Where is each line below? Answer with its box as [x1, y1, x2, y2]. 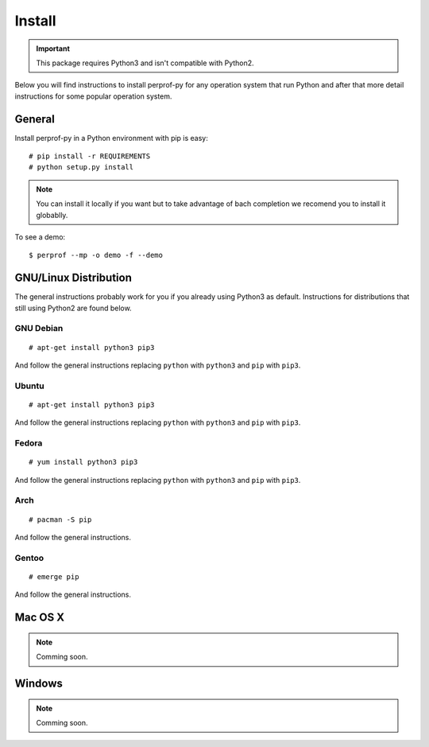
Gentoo [14, 552, 44, 563]
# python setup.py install [29, 163, 134, 172]
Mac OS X [14, 611, 65, 624]
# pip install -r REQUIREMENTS [29, 152, 151, 161]
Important [36, 44, 71, 53]
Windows [14, 676, 63, 690]
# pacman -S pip [29, 515, 92, 524]
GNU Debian [14, 323, 64, 334]
